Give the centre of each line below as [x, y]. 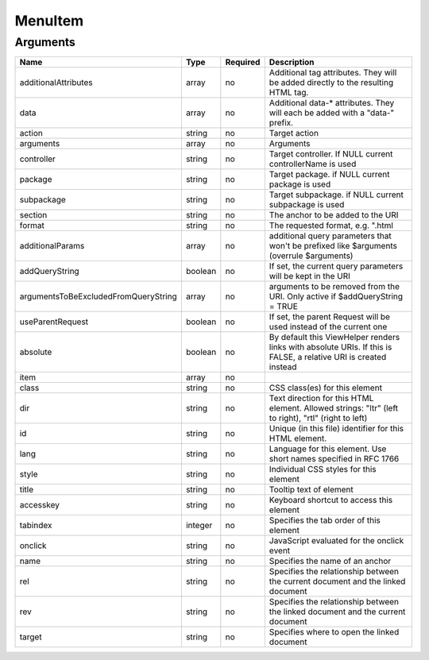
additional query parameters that [330, 236]
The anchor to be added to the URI [334, 215]
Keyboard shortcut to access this [331, 500]
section [33, 215]
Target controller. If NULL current [331, 154]
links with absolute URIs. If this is [330, 347]
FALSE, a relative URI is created [328, 357]
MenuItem [49, 21]
